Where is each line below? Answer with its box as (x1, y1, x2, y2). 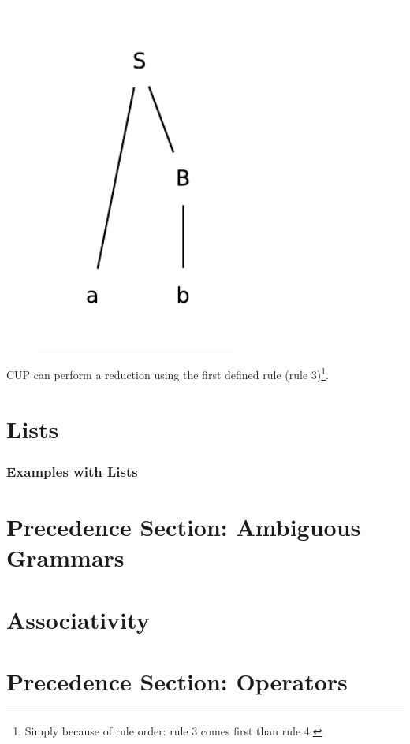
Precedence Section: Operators (6, 664, 348, 697)
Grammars (6, 541, 125, 574)
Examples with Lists (6, 461, 138, 481)
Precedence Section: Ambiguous (6, 511, 361, 543)
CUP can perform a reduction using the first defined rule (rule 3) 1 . (6, 364, 329, 383)
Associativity (6, 603, 150, 635)
